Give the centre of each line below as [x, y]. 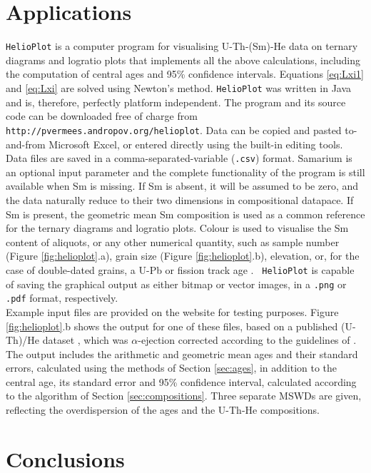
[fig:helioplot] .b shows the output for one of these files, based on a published [172, 326]
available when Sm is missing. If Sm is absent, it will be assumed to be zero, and [182, 186]
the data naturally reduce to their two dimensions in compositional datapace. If [180, 199]
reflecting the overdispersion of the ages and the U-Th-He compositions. [163, 410]
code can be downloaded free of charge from [102, 116]
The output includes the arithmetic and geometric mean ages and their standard [182, 354]
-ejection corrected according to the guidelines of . [247, 340]
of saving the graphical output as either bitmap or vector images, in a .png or [176, 284]
